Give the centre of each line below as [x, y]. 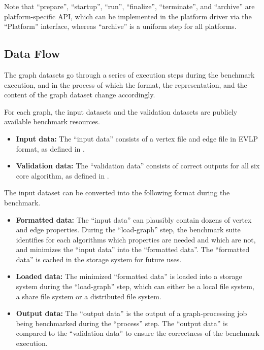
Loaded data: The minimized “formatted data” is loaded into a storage [129, 276]
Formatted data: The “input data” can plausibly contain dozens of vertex [134, 219]
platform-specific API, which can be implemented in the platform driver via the [128, 16]
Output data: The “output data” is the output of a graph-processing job [131, 313]
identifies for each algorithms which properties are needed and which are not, [136, 239]
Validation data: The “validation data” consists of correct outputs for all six [138, 166]
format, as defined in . [50, 148]
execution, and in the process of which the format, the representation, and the [126, 84]
